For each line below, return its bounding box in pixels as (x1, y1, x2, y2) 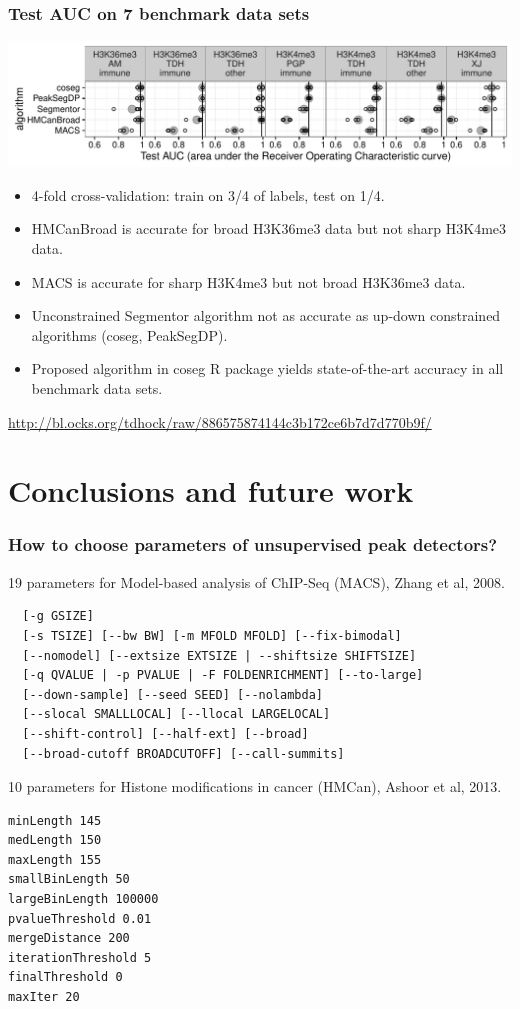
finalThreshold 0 (8, 970, 123, 985)
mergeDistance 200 (8, 931, 130, 946)
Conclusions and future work (8, 470, 414, 511)
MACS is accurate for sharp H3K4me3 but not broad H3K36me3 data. (31, 271, 466, 292)
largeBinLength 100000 (8, 892, 159, 907)
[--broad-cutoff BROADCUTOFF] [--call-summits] (22, 746, 345, 761)
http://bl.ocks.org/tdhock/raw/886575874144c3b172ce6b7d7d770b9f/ (8, 411, 432, 432)
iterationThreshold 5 (8, 950, 152, 965)
